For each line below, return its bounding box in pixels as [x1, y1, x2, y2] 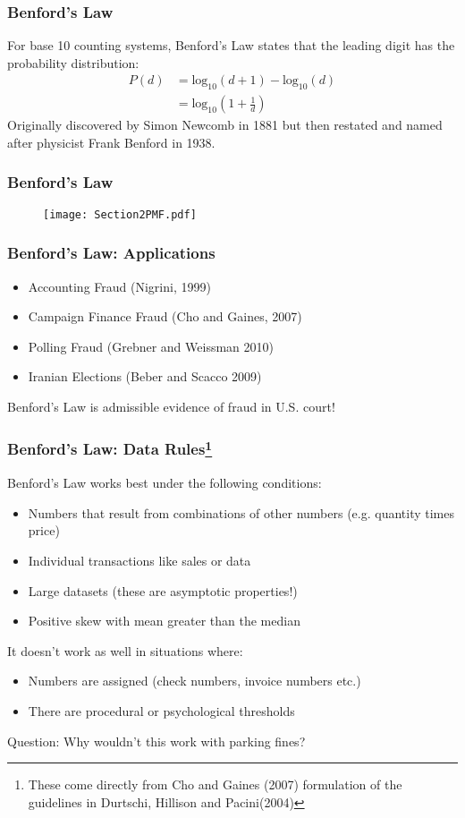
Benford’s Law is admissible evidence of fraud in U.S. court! [7, 396, 335, 415]
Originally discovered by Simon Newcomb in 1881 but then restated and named [7, 115, 443, 134]
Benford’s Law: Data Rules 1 [7, 436, 213, 460]
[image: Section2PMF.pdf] [43, 208, 197, 221]
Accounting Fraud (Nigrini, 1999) [28, 277, 211, 295]
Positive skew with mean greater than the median [28, 611, 300, 630]
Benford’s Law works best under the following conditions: [7, 473, 322, 492]
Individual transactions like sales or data [28, 550, 251, 569]
